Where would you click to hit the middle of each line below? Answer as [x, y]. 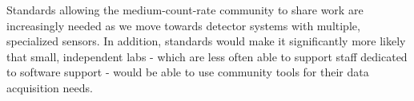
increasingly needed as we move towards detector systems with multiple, [183, 25]
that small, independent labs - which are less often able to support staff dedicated [207, 56]
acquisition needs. [50, 87]
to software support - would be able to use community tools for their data [188, 72]
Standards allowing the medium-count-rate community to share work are [185, 10]
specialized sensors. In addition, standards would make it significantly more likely [206, 41]
